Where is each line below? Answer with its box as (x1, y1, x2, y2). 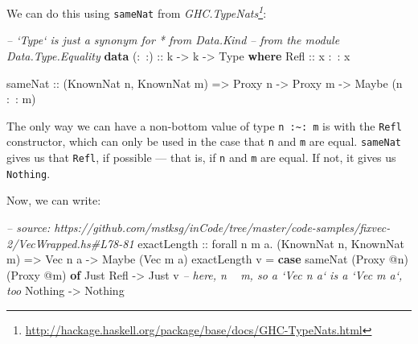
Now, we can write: (6, 192, 101, 209)
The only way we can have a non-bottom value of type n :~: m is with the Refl (6, 117, 402, 134)
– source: (6, 218, 51, 235)
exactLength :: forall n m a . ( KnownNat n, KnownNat (137, 234, 404, 251)
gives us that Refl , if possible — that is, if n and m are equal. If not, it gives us (6, 149, 396, 165)
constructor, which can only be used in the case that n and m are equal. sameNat (6, 133, 402, 150)
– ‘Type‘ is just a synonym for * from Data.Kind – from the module (6, 31, 340, 48)
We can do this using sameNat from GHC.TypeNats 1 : (6, 2, 267, 21)
